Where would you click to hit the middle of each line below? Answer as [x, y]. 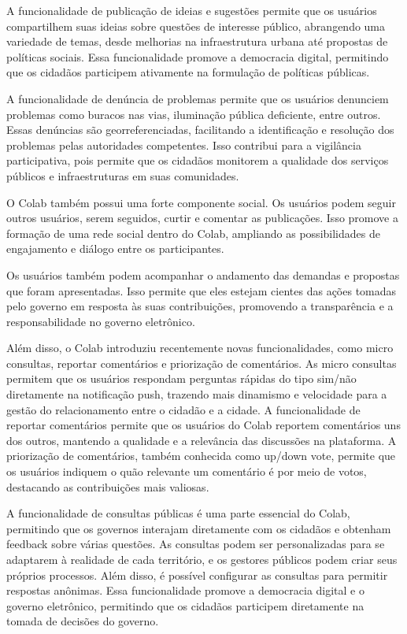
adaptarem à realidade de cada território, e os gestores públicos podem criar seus [202, 559]
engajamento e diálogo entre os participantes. [115, 248]
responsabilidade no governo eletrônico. [101, 321]
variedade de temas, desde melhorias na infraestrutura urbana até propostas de [197, 41]
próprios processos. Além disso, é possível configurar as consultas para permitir [197, 575]
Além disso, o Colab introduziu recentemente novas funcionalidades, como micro [200, 348]
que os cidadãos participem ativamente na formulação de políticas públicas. [188, 72]
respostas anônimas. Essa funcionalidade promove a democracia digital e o [185, 590]
